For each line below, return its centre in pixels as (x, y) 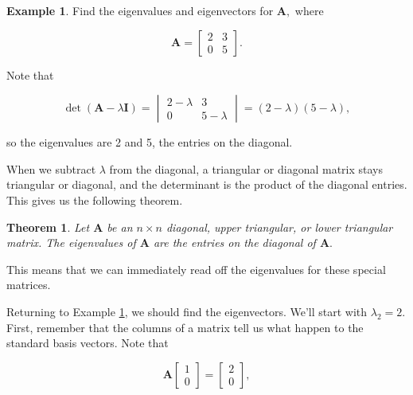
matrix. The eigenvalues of (71, 242)
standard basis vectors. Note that (88, 343)
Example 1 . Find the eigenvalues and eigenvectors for (140, 10)
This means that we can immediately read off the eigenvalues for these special (196, 269)
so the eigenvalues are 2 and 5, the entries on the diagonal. (150, 142)
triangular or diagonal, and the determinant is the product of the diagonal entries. (207, 184)
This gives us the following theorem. (95, 199)
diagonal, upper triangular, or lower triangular (279, 227)
